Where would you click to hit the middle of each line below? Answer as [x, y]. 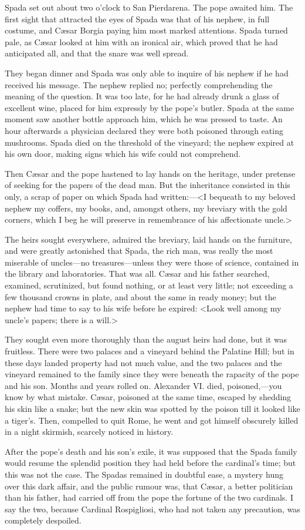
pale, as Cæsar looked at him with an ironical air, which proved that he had [141, 41]
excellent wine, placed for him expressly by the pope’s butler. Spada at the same [150, 107]
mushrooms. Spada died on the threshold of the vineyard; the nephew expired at [150, 142]
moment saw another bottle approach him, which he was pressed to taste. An [144, 119]
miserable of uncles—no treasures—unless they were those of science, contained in [152, 262]
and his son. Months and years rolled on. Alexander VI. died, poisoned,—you [143, 385]
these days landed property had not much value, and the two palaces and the [143, 362]
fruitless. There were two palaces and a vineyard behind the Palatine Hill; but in [150, 351]
